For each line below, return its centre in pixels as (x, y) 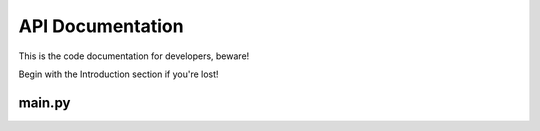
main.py (44, 102)
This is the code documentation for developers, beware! (134, 56)
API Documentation (101, 26)
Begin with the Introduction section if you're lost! (118, 74)
